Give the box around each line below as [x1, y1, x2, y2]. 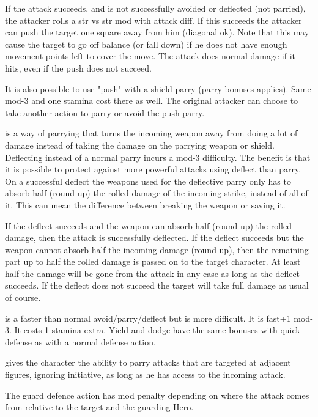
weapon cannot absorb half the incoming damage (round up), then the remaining [5, 243, 309, 256]
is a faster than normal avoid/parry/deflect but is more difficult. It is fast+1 [5, 311, 291, 324]
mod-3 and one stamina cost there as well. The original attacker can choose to [5, 94, 298, 107]
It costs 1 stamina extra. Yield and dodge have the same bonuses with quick [14, 323, 300, 336]
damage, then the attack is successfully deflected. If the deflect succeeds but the [5, 231, 304, 244]
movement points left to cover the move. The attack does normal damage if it [5, 50, 295, 62]
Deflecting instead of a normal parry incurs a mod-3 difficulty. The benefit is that [5, 150, 311, 163]
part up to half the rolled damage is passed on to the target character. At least [5, 255, 301, 268]
